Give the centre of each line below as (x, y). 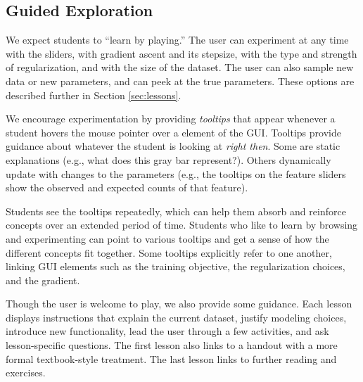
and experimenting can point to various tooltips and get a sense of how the (167, 238)
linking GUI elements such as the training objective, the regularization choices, (176, 266)
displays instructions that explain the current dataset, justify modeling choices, (176, 317)
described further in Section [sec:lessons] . (94, 95)
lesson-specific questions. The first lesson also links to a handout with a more (172, 345)
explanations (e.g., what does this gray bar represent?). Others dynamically (168, 159)
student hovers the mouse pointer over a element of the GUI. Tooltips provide (173, 132)
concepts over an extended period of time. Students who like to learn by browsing (182, 225)
